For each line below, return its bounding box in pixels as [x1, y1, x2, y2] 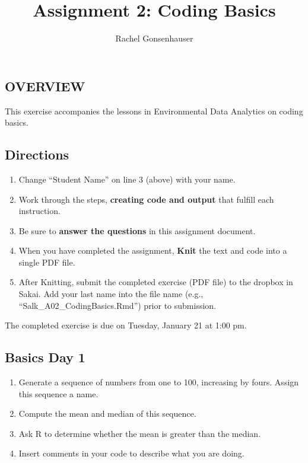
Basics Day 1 [5, 348, 85, 366]
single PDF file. [18, 256, 75, 268]
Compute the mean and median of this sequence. [18, 407, 196, 420]
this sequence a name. [18, 387, 99, 400]
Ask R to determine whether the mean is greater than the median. [18, 427, 261, 439]
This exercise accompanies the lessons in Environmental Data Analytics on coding [5, 104, 303, 117]
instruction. [18, 205, 61, 217]
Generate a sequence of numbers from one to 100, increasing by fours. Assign [18, 376, 299, 388]
